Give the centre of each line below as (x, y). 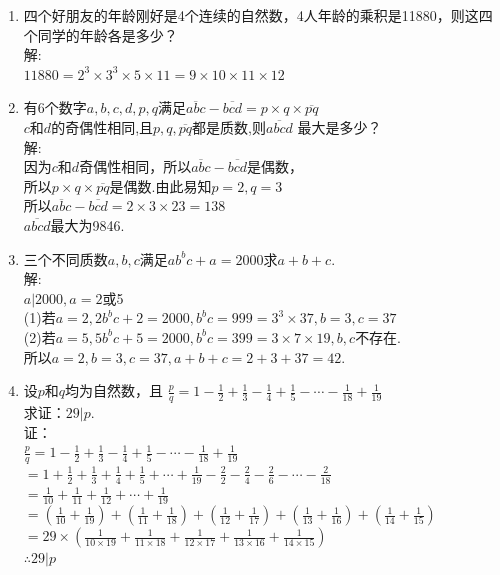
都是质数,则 (229, 126)
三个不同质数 (65, 258)
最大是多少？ (339, 126)
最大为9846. (87, 224)
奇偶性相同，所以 (135, 166)
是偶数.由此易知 (160, 185)
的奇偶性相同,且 (102, 126)
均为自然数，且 (114, 390)
